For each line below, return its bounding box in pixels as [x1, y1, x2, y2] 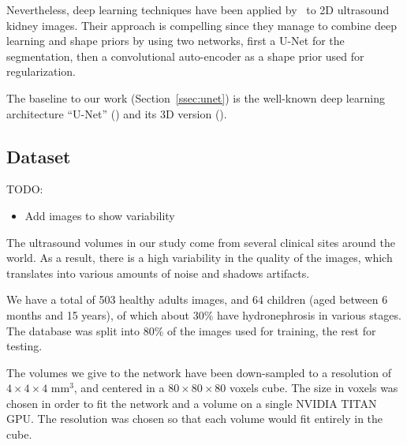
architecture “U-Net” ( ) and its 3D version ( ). [6, 105, 227, 122]
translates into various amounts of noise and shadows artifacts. [6, 264, 310, 281]
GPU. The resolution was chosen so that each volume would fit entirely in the [6, 410, 383, 427]
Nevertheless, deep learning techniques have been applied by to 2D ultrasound [6, 2, 390, 17]
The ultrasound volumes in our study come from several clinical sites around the [6, 234, 395, 250]
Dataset [6, 144, 71, 168]
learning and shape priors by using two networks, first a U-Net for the [6, 32, 345, 49]
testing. [6, 338, 43, 354]
